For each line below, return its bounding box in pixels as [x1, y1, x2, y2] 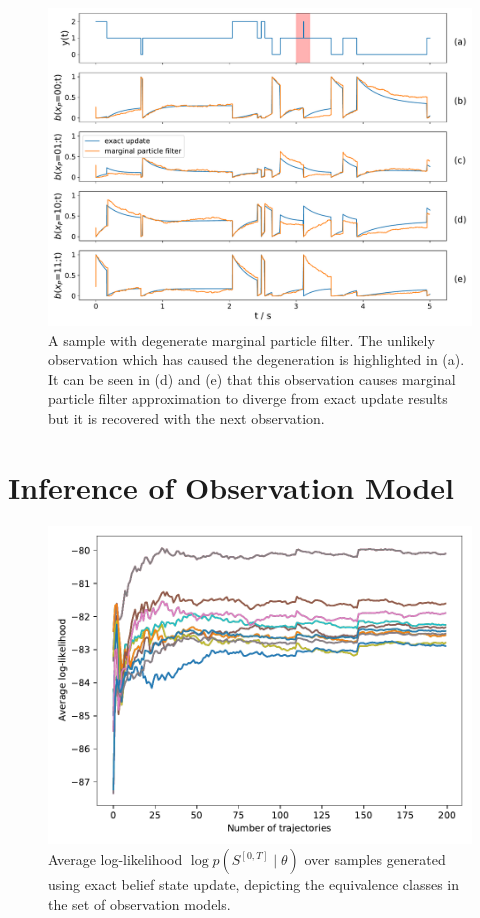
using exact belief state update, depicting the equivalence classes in [48, 874, 460, 895]
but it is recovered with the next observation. [48, 407, 325, 428]
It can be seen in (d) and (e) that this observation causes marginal [48, 368, 456, 389]
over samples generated [304, 849, 446, 870]
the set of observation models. [48, 893, 231, 914]
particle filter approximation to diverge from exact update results [48, 388, 448, 409]
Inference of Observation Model [8, 466, 455, 507]
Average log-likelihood [48, 849, 183, 870]
